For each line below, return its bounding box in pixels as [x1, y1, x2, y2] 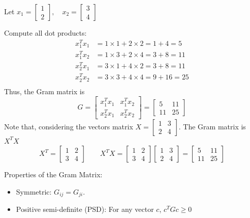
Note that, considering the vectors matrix [4, 121, 133, 131]
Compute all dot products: [4, 28, 87, 38]
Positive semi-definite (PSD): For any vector [16, 204, 154, 214]
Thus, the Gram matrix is [4, 86, 85, 96]
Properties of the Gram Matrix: [4, 169, 103, 180]
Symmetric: [16, 186, 52, 197]
